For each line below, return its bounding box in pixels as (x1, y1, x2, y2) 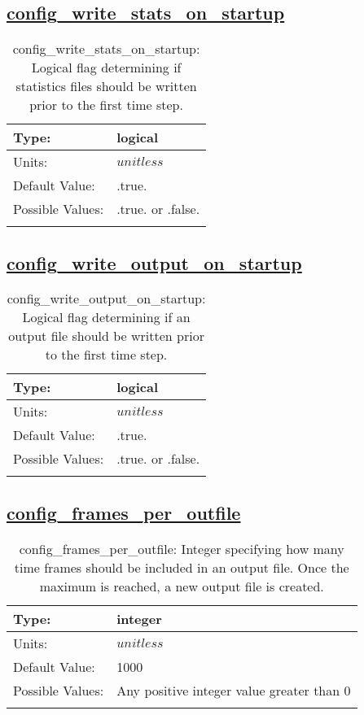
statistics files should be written (15, 76, 197, 96)
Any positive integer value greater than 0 (116, 680, 351, 700)
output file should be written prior (8, 326, 204, 346)
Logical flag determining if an (22, 307, 191, 327)
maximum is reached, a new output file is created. (39, 576, 324, 595)
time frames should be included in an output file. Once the (14, 557, 349, 577)
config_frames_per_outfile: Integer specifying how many (19, 538, 344, 558)
